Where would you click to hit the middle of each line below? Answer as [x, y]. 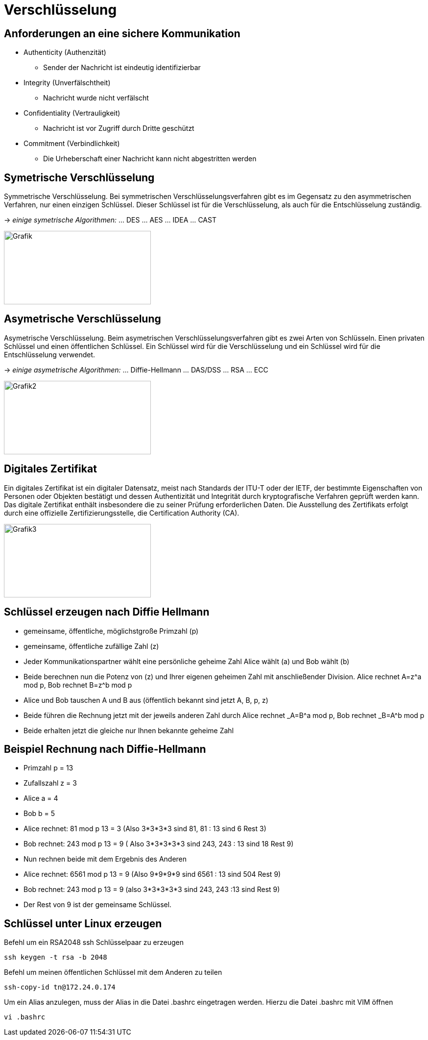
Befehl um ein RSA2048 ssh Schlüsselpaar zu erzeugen [94, 942]
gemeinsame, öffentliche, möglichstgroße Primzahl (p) [111, 631]
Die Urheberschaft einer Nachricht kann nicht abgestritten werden [150, 159]
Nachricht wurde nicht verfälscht [96, 98]
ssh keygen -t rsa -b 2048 [56, 957]
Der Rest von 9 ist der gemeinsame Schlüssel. [98, 905]
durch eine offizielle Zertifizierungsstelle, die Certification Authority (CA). [122, 513]
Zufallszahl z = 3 [50, 783]
